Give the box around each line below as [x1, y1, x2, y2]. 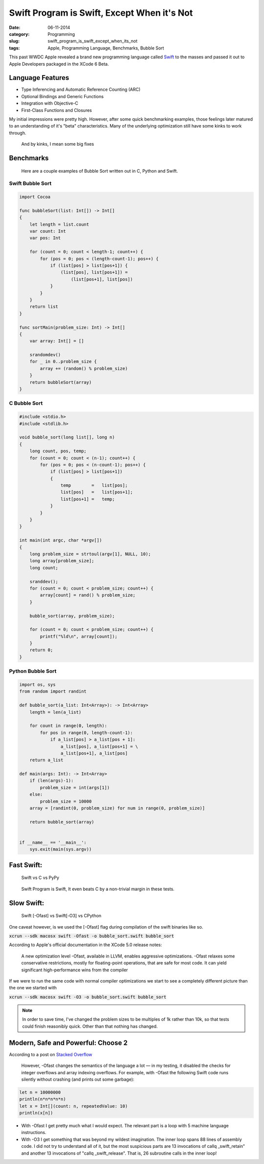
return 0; [29, 647, 53, 653]
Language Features [9, 74, 69, 82]
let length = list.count [29, 221, 89, 227]
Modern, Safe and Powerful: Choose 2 [9, 1038, 128, 1047]
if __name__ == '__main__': [19, 839, 87, 845]
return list [29, 304, 59, 310]
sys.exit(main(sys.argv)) [29, 847, 92, 852]
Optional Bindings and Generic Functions [21, 93, 104, 99]
